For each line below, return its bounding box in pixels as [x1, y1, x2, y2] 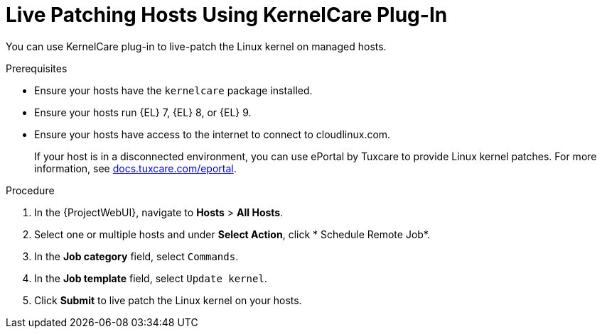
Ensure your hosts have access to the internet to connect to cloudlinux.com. [34, 128, 391, 140]
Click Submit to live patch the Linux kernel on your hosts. [34, 294, 302, 306]
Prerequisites [6, 62, 68, 74]
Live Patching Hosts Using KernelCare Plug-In [6, 3, 448, 27]
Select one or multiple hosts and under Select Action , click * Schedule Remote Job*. [34, 228, 431, 240]
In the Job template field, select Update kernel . [34, 272, 267, 284]
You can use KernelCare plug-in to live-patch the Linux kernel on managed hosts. [6, 40, 387, 52]
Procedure [6, 184, 55, 196]
